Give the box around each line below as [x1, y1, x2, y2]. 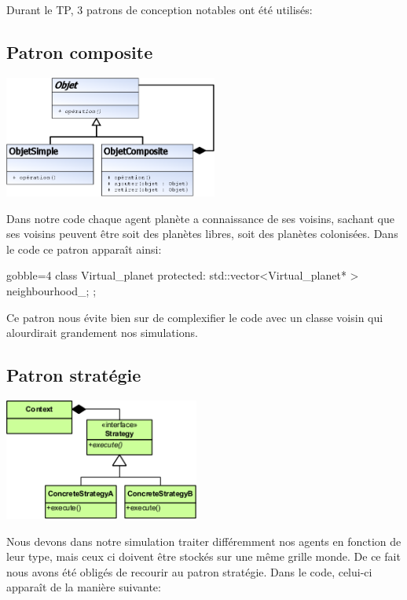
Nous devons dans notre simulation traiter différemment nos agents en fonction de [6, 532, 401, 549]
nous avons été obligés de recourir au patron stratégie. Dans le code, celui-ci [6, 563, 372, 580]
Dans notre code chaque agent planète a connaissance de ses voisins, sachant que [6, 210, 394, 226]
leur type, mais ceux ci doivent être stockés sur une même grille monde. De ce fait [6, 548, 401, 565]
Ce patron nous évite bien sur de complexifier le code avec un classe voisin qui [6, 309, 383, 325]
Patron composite [6, 39, 153, 64]
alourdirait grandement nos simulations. [6, 324, 198, 341]
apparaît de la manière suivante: [6, 579, 161, 595]
